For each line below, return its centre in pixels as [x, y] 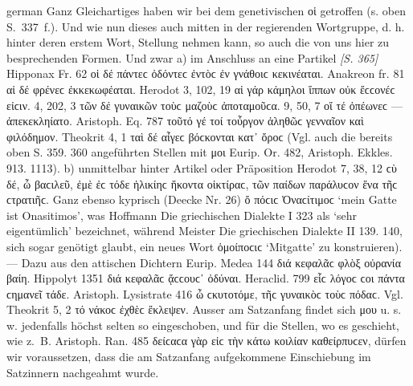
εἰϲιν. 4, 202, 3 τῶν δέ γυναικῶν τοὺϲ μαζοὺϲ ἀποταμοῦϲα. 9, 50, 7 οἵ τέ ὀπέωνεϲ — [204, 105]
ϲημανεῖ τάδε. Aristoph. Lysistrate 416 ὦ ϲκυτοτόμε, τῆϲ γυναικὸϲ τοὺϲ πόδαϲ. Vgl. [205, 293]
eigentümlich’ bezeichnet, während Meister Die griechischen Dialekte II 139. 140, [204, 231]
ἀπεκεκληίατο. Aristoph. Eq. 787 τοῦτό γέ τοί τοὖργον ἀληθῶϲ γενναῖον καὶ [185, 121]
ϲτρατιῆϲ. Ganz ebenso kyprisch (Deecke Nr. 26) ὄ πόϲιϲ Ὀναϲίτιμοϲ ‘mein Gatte [202, 199]
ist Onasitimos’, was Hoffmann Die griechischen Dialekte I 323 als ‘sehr [182, 215]
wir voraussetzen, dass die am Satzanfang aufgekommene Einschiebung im [189, 357]
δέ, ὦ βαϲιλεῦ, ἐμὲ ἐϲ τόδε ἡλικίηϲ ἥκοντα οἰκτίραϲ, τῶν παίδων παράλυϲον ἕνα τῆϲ [202, 183]
